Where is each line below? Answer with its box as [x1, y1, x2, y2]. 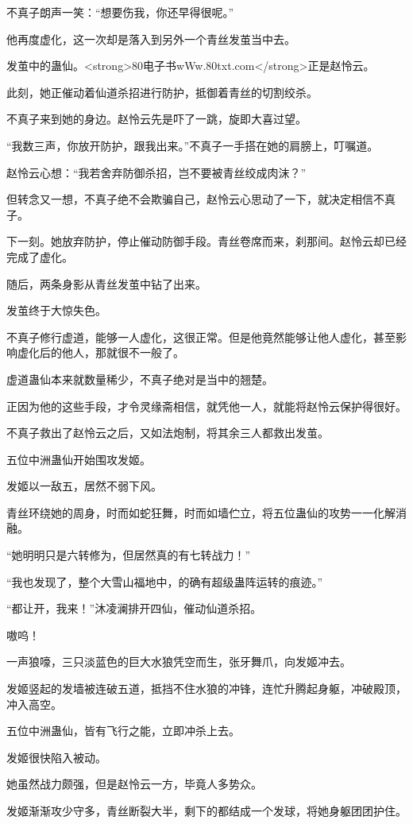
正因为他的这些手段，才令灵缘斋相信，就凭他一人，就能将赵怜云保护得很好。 [6, 397, 407, 414]
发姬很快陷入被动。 [6, 749, 106, 765]
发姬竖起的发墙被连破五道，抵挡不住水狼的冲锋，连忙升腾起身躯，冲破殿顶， [6, 680, 407, 697]
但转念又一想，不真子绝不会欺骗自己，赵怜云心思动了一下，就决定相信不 [6, 191, 384, 207]
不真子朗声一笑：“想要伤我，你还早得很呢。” [6, 4, 234, 20]
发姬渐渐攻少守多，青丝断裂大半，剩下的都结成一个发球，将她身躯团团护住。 [6, 803, 407, 818]
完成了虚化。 [6, 248, 73, 265]
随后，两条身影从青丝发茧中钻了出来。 [6, 275, 206, 292]
